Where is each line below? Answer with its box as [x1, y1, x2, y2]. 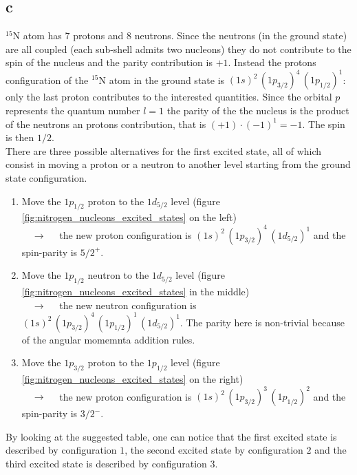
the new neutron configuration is [59, 297, 197, 312]
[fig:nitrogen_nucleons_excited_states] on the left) [21, 210, 237, 224]
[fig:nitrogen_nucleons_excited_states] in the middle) [21, 284, 250, 298]
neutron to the [87, 268, 149, 282]
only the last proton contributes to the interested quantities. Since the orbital [6, 89, 332, 104]
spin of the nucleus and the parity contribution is [6, 55, 213, 70]
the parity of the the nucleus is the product [166, 103, 349, 118]
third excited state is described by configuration [6, 456, 207, 470]
